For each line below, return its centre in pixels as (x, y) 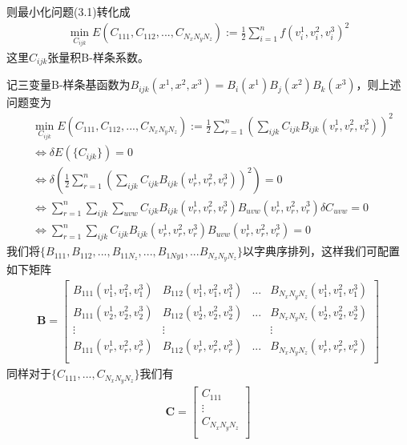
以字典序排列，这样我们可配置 (322, 251)
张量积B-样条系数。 (98, 56)
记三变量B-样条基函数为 (69, 84)
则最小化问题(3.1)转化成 (69, 11)
